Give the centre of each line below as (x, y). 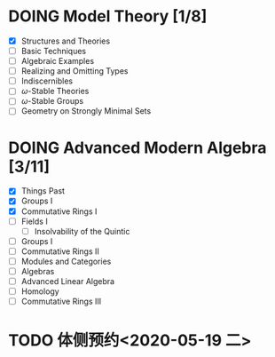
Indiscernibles (47, 81)
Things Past (43, 191)
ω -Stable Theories (55, 91)
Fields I (34, 221)
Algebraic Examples (58, 61)
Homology (40, 291)
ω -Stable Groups (52, 101)
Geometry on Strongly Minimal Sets (86, 111)
